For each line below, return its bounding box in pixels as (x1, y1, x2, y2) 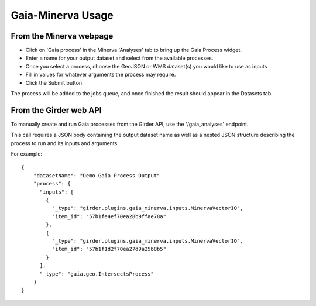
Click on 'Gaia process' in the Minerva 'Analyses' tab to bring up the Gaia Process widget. (25, 47, 242, 54)
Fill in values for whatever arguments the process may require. (25, 71, 176, 78)
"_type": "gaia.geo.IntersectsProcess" (39, 270, 154, 277)
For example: (11, 150, 43, 157)
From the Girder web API (11, 105, 102, 115)
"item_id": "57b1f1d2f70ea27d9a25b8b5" (51, 246, 167, 253)
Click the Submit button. (25, 79, 84, 86)
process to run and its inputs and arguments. (11, 139, 119, 146)
